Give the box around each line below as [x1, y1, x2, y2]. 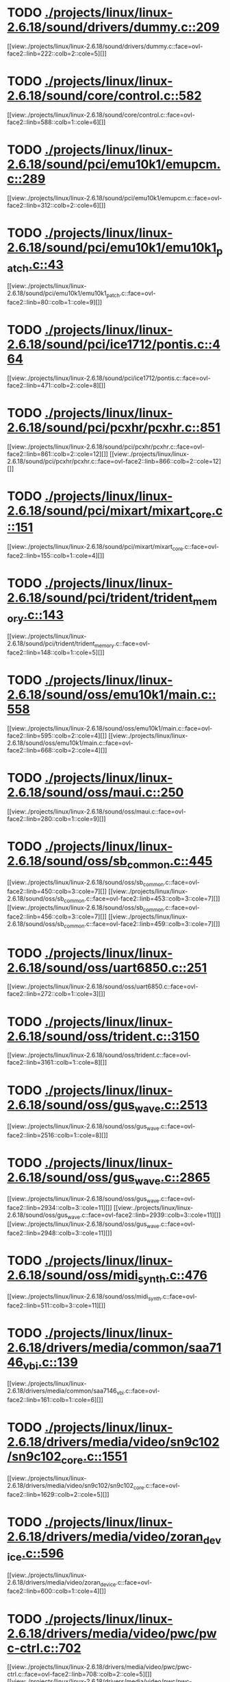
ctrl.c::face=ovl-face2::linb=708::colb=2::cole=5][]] [7, 1670, 152, 1679]
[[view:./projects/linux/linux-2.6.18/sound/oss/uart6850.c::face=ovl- [7, 982, 199, 991]
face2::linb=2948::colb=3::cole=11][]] [7, 1229, 112, 1237]
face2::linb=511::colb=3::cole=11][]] [7, 1301, 106, 1310]
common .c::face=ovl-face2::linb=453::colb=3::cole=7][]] [64, 895, 220, 904]
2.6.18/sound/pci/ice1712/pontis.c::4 [7, 336, 221, 352]
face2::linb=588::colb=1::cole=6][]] [7, 118, 106, 126]
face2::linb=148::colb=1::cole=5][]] [7, 648, 105, 656]
